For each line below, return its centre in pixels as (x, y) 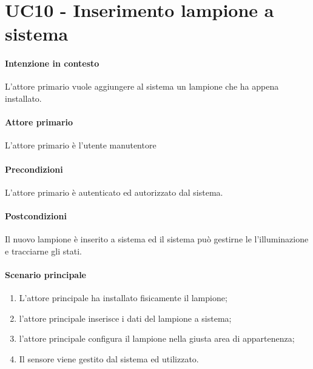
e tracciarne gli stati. (43, 251)
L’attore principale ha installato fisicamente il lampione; (123, 298)
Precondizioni (34, 169)
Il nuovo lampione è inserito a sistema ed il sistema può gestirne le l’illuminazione (157, 239)
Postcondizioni (36, 215)
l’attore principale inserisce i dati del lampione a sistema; (125, 318)
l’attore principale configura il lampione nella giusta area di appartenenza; (157, 338)
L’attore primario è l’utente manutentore (81, 145)
